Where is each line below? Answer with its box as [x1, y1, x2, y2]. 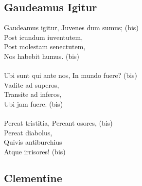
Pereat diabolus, [4, 127, 53, 137]
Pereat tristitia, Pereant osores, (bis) [4, 118, 113, 128]
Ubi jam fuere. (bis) [4, 98, 63, 109]
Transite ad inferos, [4, 89, 62, 99]
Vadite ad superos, [4, 79, 59, 90]
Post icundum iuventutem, [4, 32, 83, 42]
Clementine [4, 170, 62, 185]
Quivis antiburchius [4, 137, 62, 147]
